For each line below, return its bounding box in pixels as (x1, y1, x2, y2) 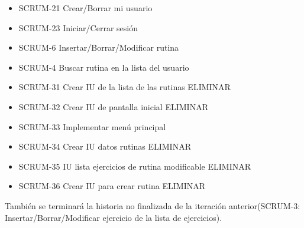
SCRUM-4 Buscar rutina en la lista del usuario (18, 61, 189, 73)
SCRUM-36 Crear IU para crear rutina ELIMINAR (18, 180, 206, 192)
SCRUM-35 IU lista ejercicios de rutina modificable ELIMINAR (18, 160, 251, 172)
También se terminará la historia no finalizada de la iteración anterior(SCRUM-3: (5, 199, 300, 212)
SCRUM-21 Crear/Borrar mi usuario (18, 2, 153, 14)
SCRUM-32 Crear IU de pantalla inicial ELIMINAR (18, 100, 208, 113)
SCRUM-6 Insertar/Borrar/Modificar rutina (18, 41, 179, 54)
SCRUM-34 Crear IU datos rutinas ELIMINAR (18, 140, 191, 153)
